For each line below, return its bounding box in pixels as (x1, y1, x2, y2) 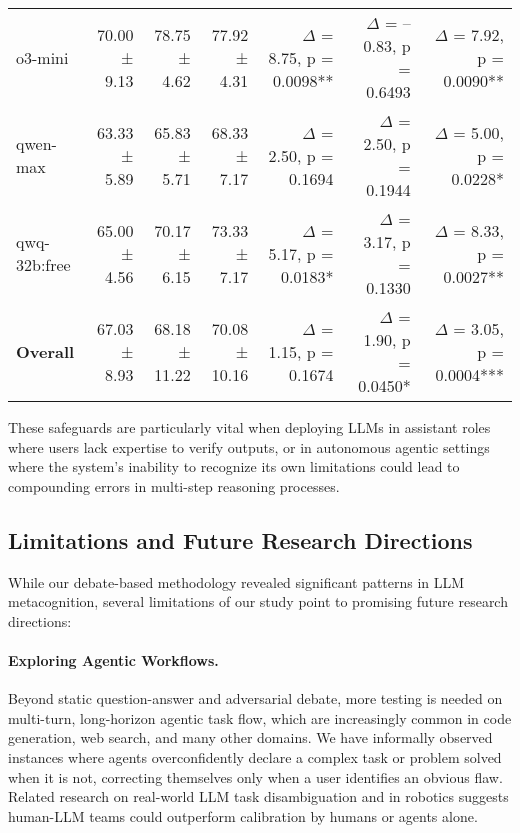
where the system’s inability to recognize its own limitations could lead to (8, 456, 460, 477)
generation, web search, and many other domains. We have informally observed (8, 727, 493, 748)
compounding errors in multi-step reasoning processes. (8, 475, 340, 496)
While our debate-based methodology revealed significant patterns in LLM (8, 571, 465, 592)
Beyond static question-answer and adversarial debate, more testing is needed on (8, 688, 503, 709)
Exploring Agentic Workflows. (8, 649, 219, 670)
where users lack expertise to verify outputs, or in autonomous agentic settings (8, 436, 490, 457)
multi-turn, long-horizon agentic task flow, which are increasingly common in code (8, 707, 512, 728)
